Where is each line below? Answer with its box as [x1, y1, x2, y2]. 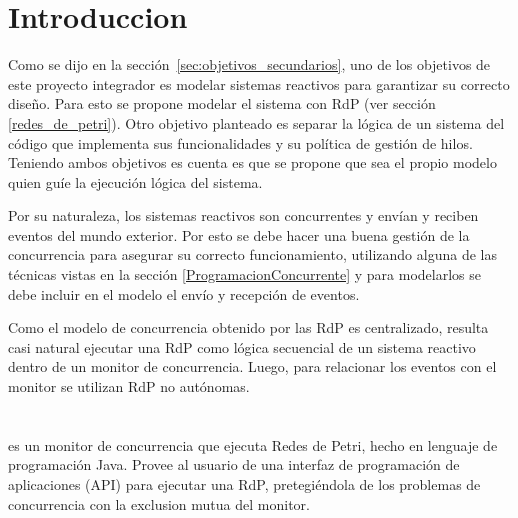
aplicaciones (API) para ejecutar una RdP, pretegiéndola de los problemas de [8, 474, 481, 494]
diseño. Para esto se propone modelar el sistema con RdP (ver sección [8, 93, 436, 114]
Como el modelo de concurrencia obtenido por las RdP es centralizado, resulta [8, 317, 489, 338]
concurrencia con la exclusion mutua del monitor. [8, 493, 310, 514]
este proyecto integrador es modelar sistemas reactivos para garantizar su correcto [8, 73, 510, 94]
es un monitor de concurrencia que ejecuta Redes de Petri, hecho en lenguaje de [8, 434, 498, 455]
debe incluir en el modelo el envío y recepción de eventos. [8, 283, 360, 304]
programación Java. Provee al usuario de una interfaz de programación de [8, 454, 460, 475]
